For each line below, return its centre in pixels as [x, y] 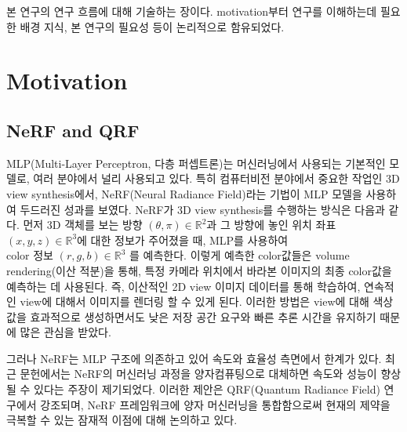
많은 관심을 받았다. [65, 332]
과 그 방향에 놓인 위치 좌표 [271, 225]
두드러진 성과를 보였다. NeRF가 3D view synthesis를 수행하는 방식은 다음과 [202, 209]
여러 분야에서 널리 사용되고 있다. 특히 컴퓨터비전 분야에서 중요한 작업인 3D [216, 178]
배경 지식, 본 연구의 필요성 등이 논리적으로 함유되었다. [152, 26]
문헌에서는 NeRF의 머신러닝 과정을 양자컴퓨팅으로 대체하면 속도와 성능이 [198, 374]
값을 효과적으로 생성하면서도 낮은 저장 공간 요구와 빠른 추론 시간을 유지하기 [191, 316]
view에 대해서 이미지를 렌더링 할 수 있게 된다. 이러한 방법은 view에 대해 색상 [207, 301]
